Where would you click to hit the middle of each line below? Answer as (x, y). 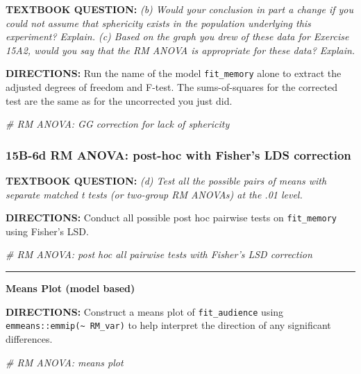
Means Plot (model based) (70, 288)
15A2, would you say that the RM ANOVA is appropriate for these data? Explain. (180, 50)
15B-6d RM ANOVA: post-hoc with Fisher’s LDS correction (178, 154)
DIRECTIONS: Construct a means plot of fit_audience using (145, 311)
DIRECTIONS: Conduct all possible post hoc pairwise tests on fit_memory (171, 218)
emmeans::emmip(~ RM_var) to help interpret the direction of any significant (168, 325)
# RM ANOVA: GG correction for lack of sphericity (118, 124)
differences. (29, 338)
